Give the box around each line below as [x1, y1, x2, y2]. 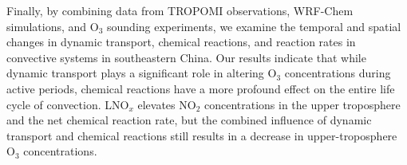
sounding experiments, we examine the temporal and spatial [107, 18, 401, 34]
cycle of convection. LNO [6, 96, 129, 112]
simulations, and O [6, 18, 99, 34]
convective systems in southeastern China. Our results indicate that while [6, 49, 366, 65]
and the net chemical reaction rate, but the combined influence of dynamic [6, 112, 372, 128]
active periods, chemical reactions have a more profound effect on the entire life [6, 80, 395, 96]
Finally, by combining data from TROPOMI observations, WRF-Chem [6, 2, 354, 18]
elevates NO [137, 96, 196, 112]
